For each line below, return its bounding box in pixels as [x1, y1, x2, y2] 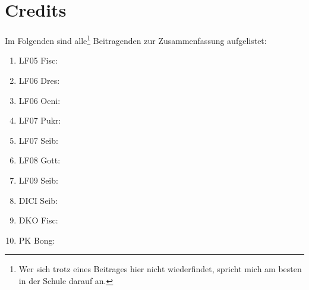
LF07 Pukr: [18, 114, 61, 127]
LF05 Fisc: [18, 54, 58, 67]
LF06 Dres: [18, 74, 60, 86]
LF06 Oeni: [18, 94, 61, 106]
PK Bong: [18, 234, 55, 246]
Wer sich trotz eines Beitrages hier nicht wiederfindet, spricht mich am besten [18, 263, 302, 275]
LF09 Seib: [18, 174, 58, 186]
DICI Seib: [18, 194, 58, 206]
